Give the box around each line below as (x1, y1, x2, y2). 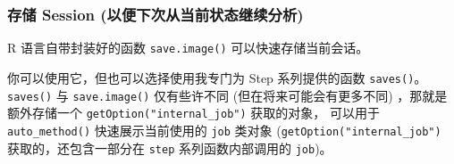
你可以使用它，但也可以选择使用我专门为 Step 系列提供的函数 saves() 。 (7, 68, 427, 86)
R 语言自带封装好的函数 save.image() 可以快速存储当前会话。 (7, 38, 369, 57)
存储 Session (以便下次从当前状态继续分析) (7, 3, 304, 25)
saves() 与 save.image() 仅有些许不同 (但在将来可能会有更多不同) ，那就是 (7, 86, 448, 104)
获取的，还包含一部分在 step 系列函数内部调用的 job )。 (7, 138, 332, 157)
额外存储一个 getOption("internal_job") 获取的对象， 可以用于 (7, 103, 380, 122)
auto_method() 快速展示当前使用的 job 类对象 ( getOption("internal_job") (7, 120, 441, 139)
